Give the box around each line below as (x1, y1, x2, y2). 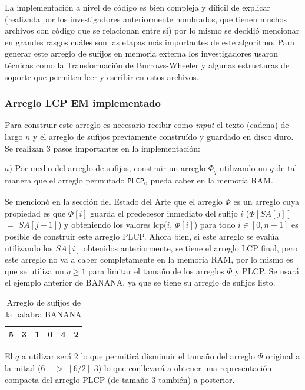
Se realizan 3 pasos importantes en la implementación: (5, 142, 201, 154)
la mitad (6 (5, 361, 45, 373)
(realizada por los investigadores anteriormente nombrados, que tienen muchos (5, 12, 287, 25)
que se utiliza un (5, 264, 64, 277)
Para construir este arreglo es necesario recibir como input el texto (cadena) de (5, 119, 289, 131)
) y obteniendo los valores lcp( (58, 218, 167, 231)
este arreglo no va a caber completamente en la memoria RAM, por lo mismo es (5, 253, 293, 266)
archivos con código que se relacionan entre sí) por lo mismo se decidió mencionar (5, 24, 300, 37)
